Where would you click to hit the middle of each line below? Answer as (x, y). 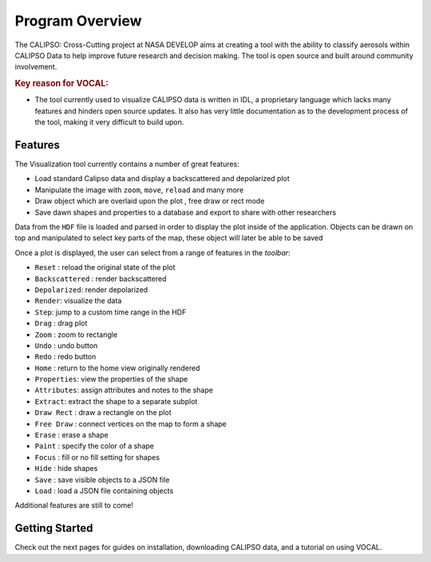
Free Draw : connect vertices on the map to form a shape (130, 424)
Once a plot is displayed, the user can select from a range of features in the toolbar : (152, 252)
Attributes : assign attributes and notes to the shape (124, 390)
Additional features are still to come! (74, 505)
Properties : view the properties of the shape (111, 379)
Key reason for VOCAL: (62, 84)
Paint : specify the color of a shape (95, 446)
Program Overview (79, 21)
